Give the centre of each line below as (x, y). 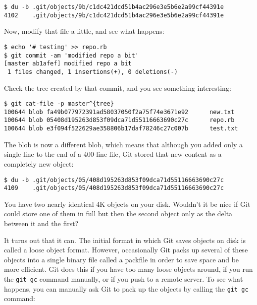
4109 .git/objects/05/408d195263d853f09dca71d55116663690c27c (114, 188)
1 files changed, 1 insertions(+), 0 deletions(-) (93, 72)
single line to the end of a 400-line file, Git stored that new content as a (113, 154)
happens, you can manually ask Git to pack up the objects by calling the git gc (126, 288)
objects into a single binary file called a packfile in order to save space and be (122, 259)
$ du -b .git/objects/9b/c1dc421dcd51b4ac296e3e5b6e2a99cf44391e (114, 7)
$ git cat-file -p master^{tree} (59, 104)
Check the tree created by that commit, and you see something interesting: (118, 88)
